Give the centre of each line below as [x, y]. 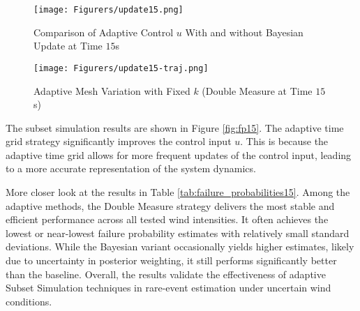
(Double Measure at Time [257, 90]
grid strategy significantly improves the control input [119, 141]
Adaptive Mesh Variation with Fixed [112, 90]
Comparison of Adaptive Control [104, 32]
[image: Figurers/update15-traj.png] [121, 68]
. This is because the [284, 141]
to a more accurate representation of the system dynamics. [131, 168]
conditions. [29, 301]
